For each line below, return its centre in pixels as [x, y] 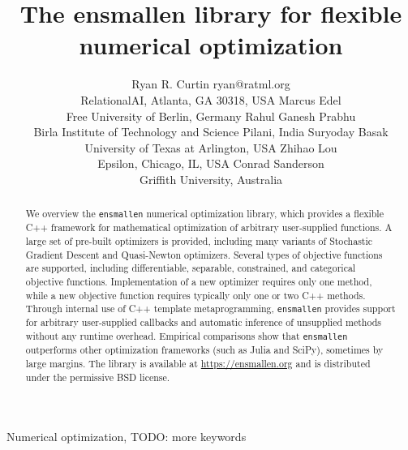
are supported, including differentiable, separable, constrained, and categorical [191, 268]
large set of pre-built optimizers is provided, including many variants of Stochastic [199, 241]
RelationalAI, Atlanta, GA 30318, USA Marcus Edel [211, 99]
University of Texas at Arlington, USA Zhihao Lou [211, 147]
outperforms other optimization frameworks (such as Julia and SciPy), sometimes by [204, 350]
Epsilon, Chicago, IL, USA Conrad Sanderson [211, 163]
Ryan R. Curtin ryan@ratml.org [211, 84]
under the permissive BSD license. [98, 377]
